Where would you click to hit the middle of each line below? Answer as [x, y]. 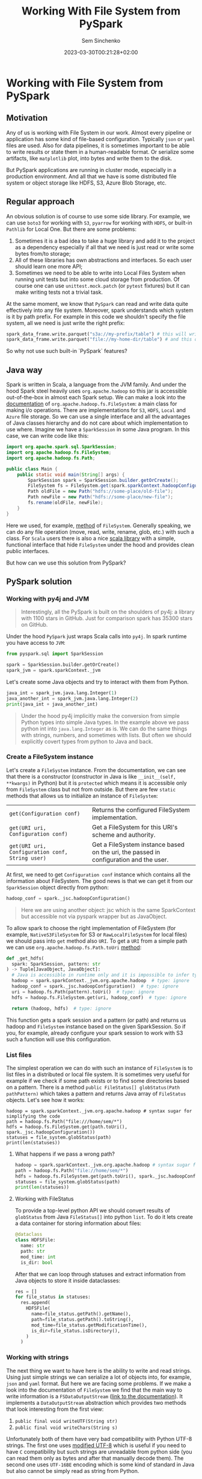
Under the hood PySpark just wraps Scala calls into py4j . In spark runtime [96, 636]
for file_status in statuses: [53, 1297]
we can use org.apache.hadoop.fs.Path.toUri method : [74, 947]
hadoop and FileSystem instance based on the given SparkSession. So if [96, 1026]
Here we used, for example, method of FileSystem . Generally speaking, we [99, 525]
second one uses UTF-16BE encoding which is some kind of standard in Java [100, 1465]
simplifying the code [33, 1116]
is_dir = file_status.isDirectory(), [76, 1331]
